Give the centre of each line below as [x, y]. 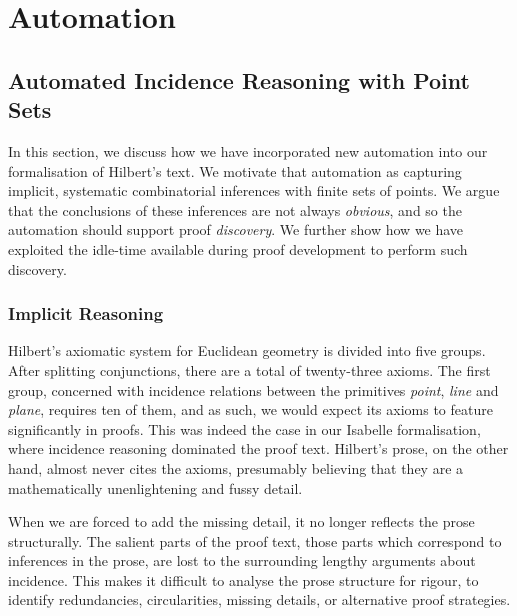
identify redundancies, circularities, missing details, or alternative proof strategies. [259, 599]
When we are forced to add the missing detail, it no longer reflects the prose [241, 521]
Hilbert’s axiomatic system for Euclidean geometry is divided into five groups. [247, 350]
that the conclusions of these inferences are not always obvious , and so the [235, 209]
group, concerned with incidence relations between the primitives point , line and [253, 389]
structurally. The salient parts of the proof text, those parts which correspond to [255, 540]
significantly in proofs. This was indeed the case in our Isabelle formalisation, [244, 428]
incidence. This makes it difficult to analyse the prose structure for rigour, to [243, 579]
